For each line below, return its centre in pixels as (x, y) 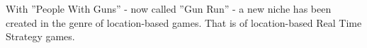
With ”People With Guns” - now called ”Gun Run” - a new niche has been (169, 8)
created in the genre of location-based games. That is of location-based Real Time (184, 22)
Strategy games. (40, 36)
